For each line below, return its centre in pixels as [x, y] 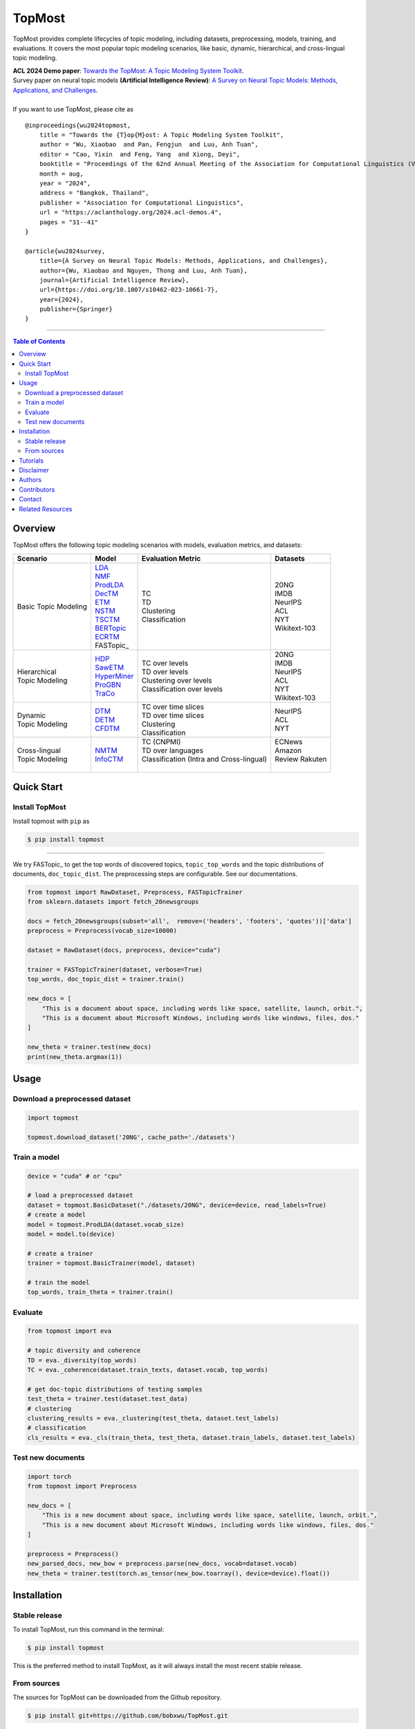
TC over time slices [173, 707]
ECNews [288, 741]
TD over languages [173, 750]
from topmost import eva [70, 1331]
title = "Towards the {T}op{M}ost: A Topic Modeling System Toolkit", [162, 135]
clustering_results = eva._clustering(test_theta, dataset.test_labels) [153, 1418]
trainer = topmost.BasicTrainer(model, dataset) [111, 1263]
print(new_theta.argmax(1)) [75, 1057]
